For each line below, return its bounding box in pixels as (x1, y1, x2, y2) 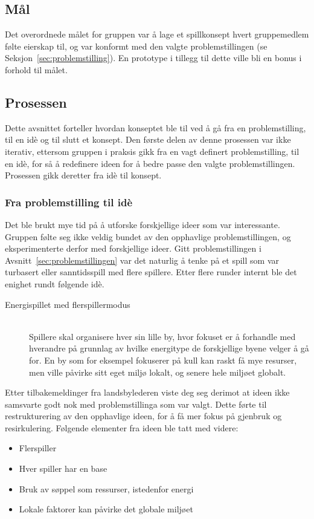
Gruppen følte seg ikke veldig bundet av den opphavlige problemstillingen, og (5, 230, 291, 243)
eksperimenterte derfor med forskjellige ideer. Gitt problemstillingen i (5, 242, 261, 255)
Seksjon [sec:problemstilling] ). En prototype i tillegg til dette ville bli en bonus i (5, 51, 302, 64)
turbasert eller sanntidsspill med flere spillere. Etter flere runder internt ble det (5, 266, 297, 278)
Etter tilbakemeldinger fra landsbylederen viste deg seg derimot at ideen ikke (5, 386, 290, 399)
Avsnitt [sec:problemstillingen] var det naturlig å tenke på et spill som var (5, 253, 279, 266)
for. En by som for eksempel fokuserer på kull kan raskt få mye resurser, (29, 353, 297, 366)
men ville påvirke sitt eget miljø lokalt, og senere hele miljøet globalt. (29, 365, 286, 378)
